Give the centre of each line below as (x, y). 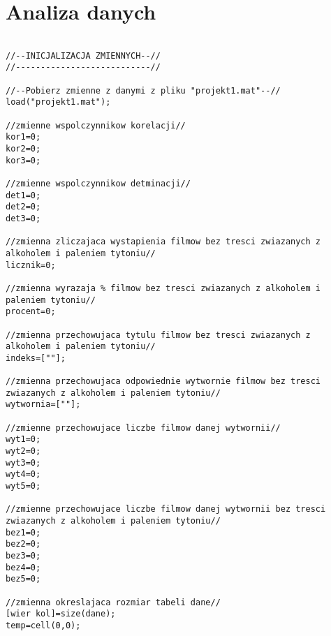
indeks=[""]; (36, 358)
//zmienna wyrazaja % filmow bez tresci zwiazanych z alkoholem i (163, 288)
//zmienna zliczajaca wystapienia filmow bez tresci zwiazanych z (163, 242)
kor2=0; (23, 149)
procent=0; (31, 312)
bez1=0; (23, 532)
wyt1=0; (23, 439)
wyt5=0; (23, 486)
